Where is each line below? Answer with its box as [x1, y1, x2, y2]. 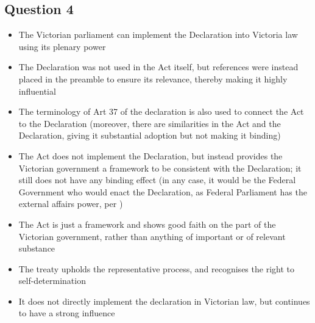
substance [18, 242, 55, 255]
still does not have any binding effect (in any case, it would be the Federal [18, 173, 296, 186]
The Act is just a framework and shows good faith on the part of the [18, 217, 276, 230]
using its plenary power [18, 40, 106, 53]
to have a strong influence [18, 307, 115, 319]
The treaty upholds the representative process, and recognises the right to [18, 262, 294, 275]
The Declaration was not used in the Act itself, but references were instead [18, 60, 299, 73]
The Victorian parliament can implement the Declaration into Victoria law [18, 28, 298, 41]
